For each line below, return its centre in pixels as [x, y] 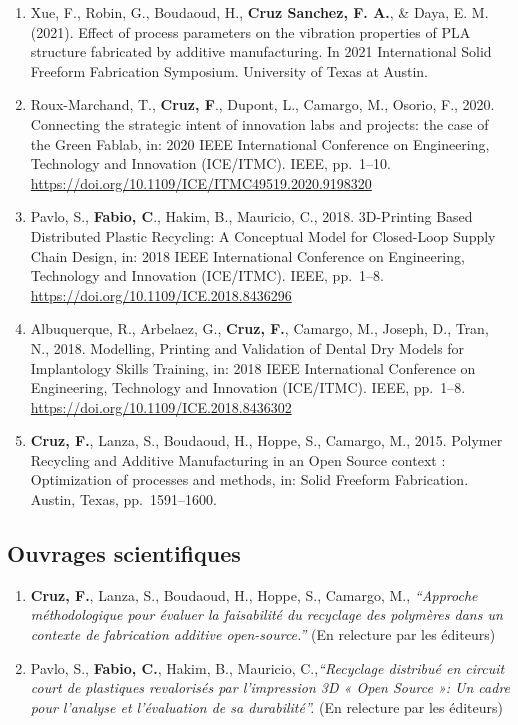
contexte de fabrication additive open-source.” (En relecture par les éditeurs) [263, 634]
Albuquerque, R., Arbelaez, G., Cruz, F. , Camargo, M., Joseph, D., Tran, [259, 328]
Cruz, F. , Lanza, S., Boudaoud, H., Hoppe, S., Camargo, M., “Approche [254, 594]
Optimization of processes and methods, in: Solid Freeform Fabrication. [249, 479]
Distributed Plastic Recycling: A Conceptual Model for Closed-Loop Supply [263, 235]
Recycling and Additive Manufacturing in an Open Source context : [238, 459]
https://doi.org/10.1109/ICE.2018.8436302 [161, 406]
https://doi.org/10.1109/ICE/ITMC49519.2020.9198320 [201, 182]
